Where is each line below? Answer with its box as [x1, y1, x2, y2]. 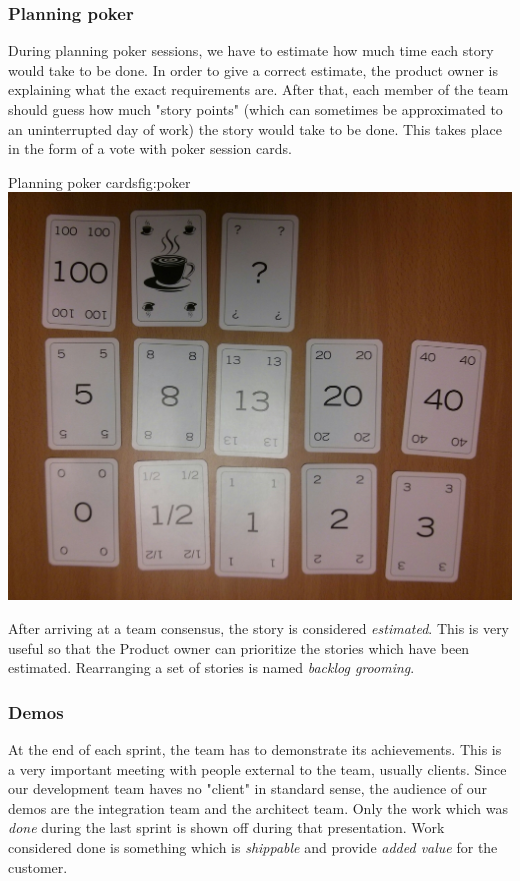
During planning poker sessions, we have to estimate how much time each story [8, 40, 494, 61]
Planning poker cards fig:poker [8, 171, 191, 192]
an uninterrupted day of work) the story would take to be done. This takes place [8, 118, 502, 139]
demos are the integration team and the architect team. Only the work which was [8, 797, 508, 818]
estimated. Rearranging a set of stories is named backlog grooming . [8, 657, 415, 678]
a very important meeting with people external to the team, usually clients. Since [8, 758, 507, 779]
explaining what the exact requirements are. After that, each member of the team [8, 79, 509, 100]
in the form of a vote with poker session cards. [8, 138, 292, 159]
